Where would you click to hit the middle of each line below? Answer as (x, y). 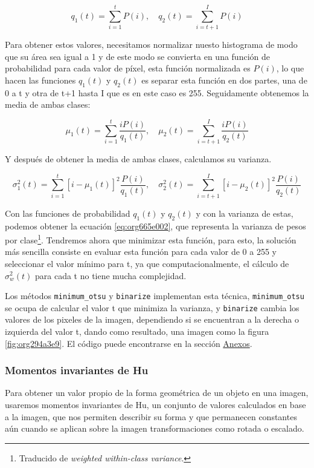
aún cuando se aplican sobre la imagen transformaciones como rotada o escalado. (155, 428)
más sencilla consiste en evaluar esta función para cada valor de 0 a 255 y (141, 252)
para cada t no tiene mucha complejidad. (111, 275)
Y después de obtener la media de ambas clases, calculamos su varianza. (138, 159)
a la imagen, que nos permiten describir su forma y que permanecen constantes (151, 416)
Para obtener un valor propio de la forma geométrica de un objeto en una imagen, (157, 393)
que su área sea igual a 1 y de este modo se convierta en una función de (137, 56)
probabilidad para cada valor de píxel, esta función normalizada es (128, 68)
